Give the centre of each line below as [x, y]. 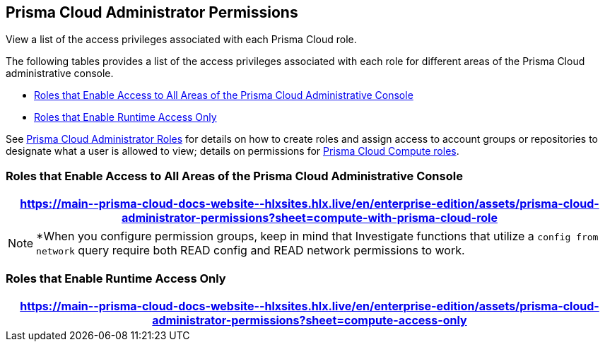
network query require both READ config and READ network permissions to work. [251, 251]
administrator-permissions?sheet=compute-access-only [310, 320]
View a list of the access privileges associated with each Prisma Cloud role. [181, 40]
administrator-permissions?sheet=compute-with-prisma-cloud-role [310, 218]
